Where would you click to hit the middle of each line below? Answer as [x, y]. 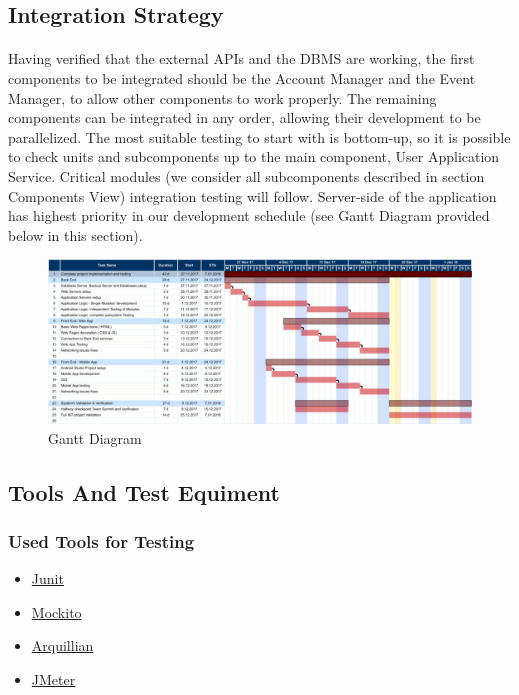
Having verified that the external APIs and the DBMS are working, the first [241, 58]
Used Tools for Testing [101, 541]
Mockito [56, 611]
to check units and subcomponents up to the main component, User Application [254, 156]
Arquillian [62, 645]
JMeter [53, 679]
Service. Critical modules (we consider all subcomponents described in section [246, 175]
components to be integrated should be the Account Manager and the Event [242, 77]
